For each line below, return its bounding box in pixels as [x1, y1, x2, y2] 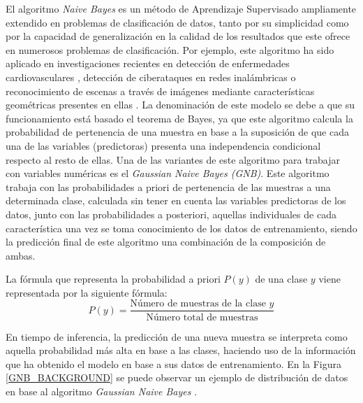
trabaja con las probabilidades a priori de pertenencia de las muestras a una [6, 179, 331, 194]
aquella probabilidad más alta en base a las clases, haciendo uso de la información [6, 343, 356, 358]
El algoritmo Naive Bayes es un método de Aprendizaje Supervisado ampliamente [6, 1, 357, 15]
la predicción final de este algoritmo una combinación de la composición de [6, 234, 326, 249]
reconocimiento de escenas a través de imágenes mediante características [6, 83, 315, 98]
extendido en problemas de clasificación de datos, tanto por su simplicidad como [6, 15, 349, 29]
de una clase [255, 271, 308, 286]
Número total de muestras [146, 312, 258, 323]
